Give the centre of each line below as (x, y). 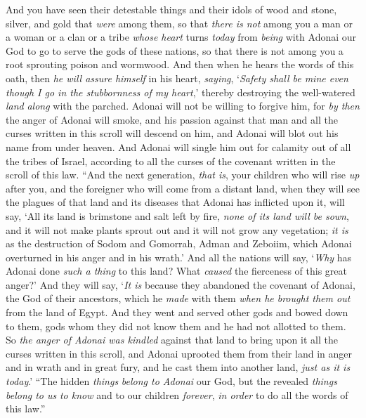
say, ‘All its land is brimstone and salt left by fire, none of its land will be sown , (177, 215)
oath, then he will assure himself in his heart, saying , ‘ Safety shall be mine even (177, 78)
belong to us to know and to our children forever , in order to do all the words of (177, 394)
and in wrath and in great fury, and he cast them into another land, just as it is (178, 367)
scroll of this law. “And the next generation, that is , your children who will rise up (183, 175)
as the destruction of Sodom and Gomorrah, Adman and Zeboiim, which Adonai (179, 243)
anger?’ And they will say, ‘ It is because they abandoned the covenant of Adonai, (181, 284)
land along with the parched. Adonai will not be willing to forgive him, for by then (183, 106)
